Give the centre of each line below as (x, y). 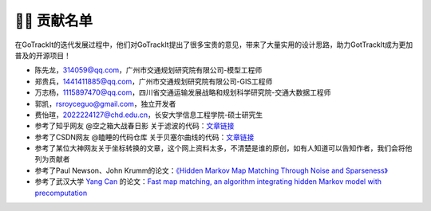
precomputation (61, 193)
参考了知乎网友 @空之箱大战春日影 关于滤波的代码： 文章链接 (134, 126)
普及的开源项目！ (43, 55)
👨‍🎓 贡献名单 (54, 21)
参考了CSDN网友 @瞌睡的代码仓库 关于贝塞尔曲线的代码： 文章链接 (144, 137)
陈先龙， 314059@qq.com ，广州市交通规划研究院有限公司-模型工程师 (148, 70)
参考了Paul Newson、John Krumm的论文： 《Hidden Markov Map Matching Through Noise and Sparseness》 (212, 170)
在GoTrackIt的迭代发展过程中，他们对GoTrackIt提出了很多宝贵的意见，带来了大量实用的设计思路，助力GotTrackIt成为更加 (214, 45)
